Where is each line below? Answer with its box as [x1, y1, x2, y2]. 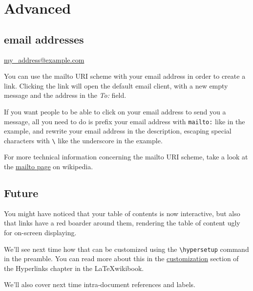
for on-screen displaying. [4, 227, 77, 238]
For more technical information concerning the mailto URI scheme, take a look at [4, 152, 248, 162]
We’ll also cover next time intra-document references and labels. [4, 279, 195, 290]
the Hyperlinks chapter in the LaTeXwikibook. [4, 263, 144, 273]
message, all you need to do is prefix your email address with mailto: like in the [4, 116, 245, 126]
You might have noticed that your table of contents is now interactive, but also [4, 208, 240, 218]
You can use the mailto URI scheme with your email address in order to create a [4, 71, 246, 81]
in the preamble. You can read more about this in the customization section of [4, 253, 239, 264]
